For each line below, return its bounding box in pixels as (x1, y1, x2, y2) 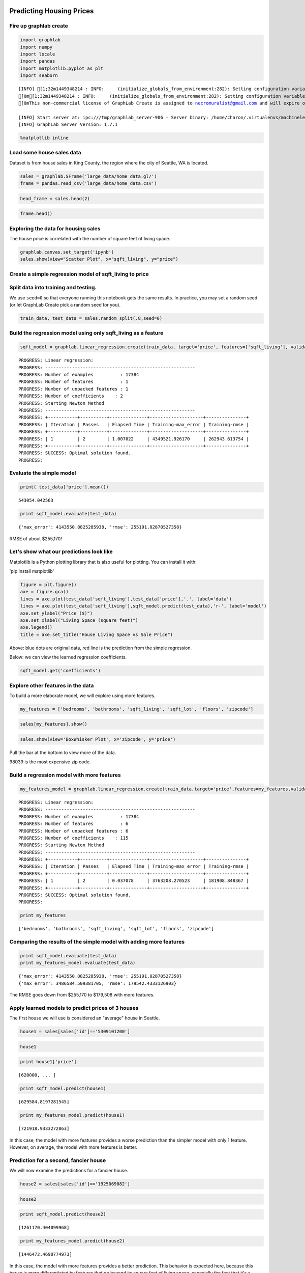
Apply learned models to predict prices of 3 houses (9, 1004, 139, 1011)
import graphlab (20, 37, 61, 43)
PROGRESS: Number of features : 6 (18, 821, 129, 827)
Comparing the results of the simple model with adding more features (9, 938, 185, 946)
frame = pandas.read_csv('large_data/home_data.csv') (20, 181, 157, 186)
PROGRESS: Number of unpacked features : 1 (18, 386, 129, 392)
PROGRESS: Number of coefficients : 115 (18, 835, 129, 841)
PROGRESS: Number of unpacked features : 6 (18, 828, 129, 834)
